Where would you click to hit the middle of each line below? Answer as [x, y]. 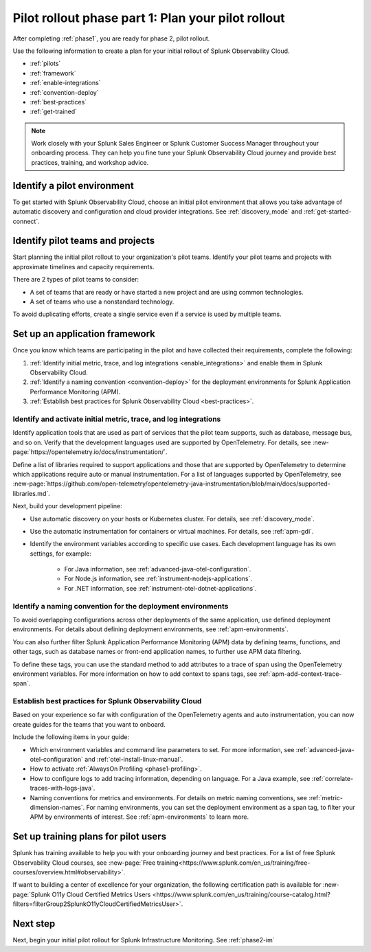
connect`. [26, 221]
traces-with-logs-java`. [63, 788]
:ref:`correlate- [333, 778]
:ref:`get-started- [327, 212]
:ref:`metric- [326, 797]
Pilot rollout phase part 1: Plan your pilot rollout [149, 18]
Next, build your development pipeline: [68, 506]
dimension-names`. [57, 807]
